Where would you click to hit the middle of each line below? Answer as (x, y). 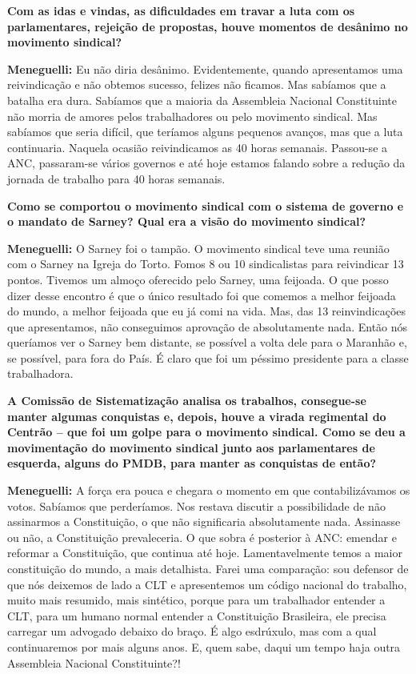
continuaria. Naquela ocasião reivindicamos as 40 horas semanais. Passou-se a (198, 147)
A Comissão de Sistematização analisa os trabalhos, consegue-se (187, 401)
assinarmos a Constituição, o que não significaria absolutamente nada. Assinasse (204, 522)
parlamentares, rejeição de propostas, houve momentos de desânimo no (208, 26)
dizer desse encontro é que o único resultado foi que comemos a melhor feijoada (202, 295)
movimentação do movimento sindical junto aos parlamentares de (191, 447)
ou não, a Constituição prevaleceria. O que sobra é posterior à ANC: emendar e (202, 537)
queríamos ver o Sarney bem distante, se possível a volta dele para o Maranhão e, (207, 342)
